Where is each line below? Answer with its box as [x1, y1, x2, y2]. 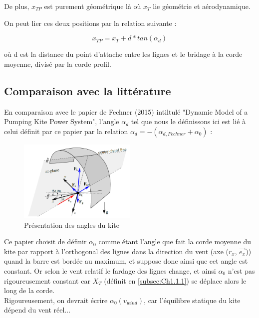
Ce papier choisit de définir [4, 236, 87, 247]
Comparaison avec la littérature [4, 83, 171, 98]
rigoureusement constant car [4, 275, 90, 286]
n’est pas [228, 265, 255, 276]
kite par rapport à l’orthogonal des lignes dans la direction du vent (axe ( [4, 246, 229, 256]
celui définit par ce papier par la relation [4, 126, 128, 136]
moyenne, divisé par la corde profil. [4, 58, 111, 69]
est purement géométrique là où [44, 1, 141, 11]
